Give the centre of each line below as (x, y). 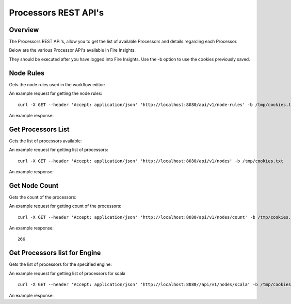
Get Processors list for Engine (55, 253)
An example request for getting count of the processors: (65, 206)
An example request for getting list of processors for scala (67, 273)
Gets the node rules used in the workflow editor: (57, 84)
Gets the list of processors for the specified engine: (60, 264)
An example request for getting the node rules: (56, 93)
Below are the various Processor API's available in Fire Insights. (72, 50)
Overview (24, 30)
